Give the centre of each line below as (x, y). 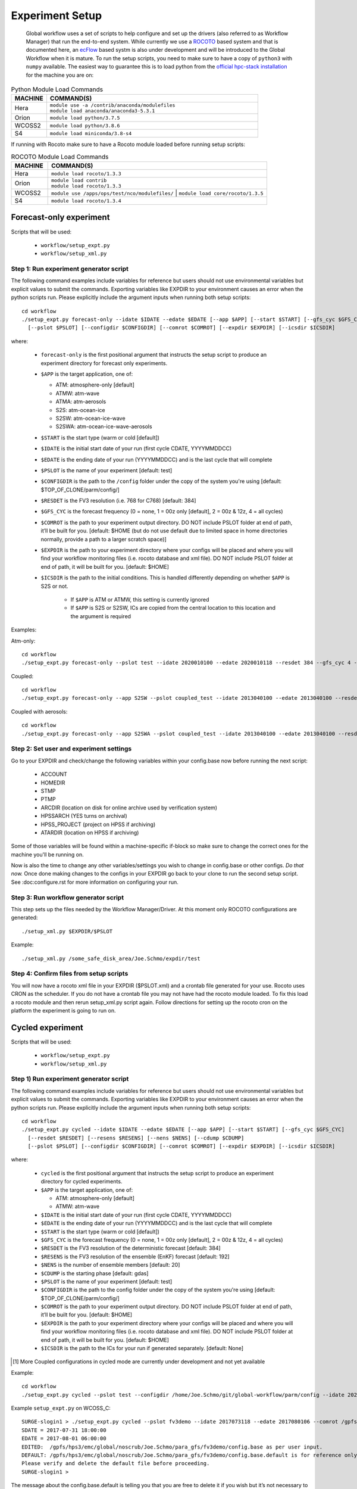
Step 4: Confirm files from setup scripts (70, 974)
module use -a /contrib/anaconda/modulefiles (112, 105)
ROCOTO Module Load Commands (60, 157)
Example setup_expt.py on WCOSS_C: (61, 1408)
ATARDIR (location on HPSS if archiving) (90, 832)
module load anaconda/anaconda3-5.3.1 (102, 111)
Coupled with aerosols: (39, 711)
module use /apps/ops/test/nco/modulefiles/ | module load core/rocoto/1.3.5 (157, 193)
